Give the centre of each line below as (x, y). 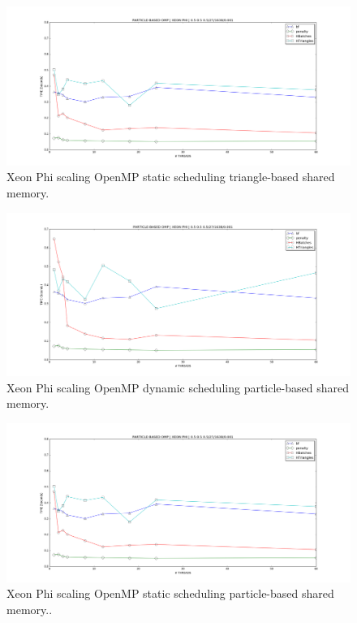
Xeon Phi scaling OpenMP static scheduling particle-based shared (170, 593)
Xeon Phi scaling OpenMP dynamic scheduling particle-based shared (178, 387)
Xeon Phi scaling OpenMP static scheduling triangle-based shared (171, 177)
